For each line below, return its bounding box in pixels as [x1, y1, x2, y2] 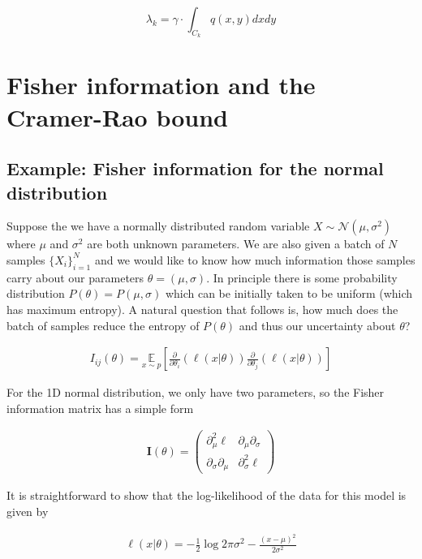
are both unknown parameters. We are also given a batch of [87, 235, 385, 252]
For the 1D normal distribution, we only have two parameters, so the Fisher [6, 384, 385, 401]
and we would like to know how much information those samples [94, 251, 416, 268]
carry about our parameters [6, 269, 144, 286]
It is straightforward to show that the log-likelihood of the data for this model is [6, 487, 407, 504]
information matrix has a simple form [6, 399, 194, 416]
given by [6, 503, 49, 519]
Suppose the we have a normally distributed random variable [6, 217, 310, 234]
